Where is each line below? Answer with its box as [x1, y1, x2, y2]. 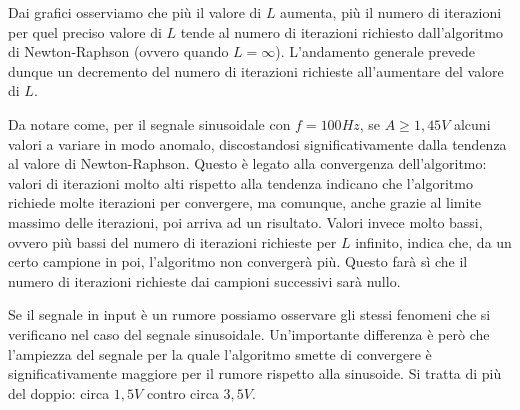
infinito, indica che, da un [355, 231, 512, 252]
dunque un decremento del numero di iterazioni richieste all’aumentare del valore [8, 60, 504, 81]
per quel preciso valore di [8, 21, 162, 42]
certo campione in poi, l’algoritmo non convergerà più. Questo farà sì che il [8, 251, 468, 272]
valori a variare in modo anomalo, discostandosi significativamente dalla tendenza [8, 133, 507, 154]
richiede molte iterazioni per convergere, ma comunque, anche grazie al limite [8, 192, 482, 213]
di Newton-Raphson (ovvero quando [8, 41, 229, 62]
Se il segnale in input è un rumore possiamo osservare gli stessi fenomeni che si [8, 304, 491, 325]
